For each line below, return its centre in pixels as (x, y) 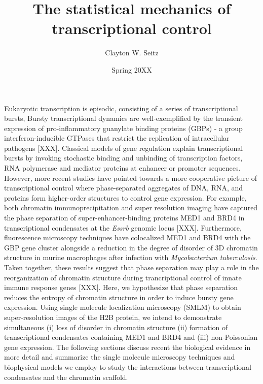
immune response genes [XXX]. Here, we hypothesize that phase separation (121, 287)
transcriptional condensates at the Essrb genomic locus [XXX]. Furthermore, (123, 227)
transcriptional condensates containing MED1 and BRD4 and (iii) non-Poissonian (131, 337)
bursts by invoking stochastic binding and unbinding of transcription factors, (123, 158)
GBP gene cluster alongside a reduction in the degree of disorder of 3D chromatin (131, 247)
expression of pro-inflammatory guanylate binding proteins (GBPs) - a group (123, 128)
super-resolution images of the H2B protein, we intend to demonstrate (113, 317)
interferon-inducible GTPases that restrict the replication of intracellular (117, 138)
